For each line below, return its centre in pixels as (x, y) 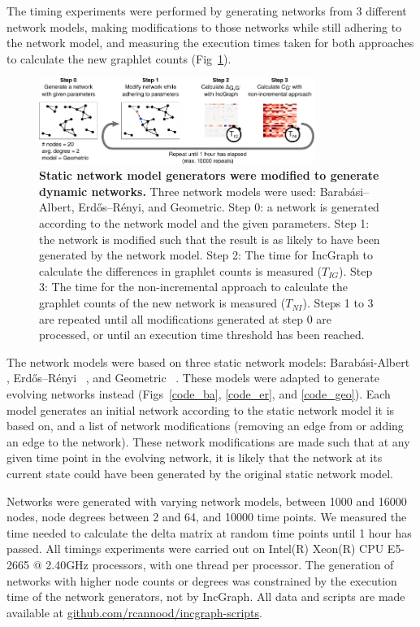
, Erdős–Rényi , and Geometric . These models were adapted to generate (193, 378)
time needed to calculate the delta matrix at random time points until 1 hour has (209, 532)
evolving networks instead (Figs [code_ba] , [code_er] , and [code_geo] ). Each (199, 394)
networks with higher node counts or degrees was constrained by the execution (202, 580)
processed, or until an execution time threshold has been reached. (202, 335)
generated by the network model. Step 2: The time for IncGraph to (206, 255)
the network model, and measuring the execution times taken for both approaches (210, 43)
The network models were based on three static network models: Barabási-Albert (208, 361)
